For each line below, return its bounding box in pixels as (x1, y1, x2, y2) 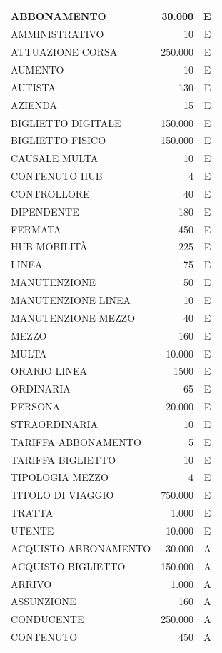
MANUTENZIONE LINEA (11, 293, 131, 307)
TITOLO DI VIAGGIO (11, 487, 114, 502)
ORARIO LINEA (11, 363, 87, 378)
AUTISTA (11, 79, 56, 94)
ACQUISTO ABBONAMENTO (11, 540, 151, 555)
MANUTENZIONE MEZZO (11, 310, 136, 325)
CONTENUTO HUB (11, 168, 103, 183)
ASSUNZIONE (11, 594, 76, 609)
